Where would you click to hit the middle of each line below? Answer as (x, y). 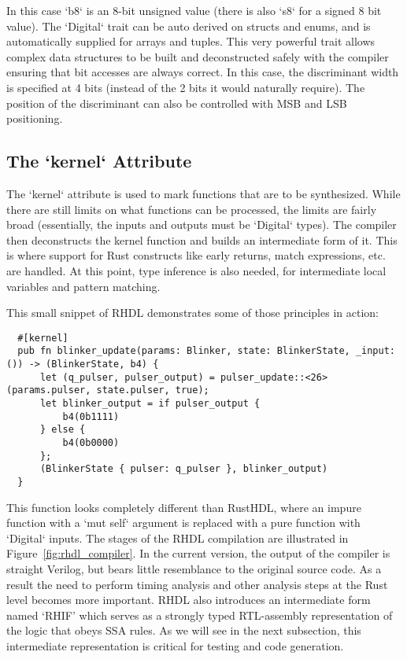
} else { (63, 430)
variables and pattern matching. (83, 286)
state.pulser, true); (153, 390)
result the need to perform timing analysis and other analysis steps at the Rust (197, 584)
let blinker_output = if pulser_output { (150, 403)
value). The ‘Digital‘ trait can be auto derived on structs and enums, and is (189, 26)
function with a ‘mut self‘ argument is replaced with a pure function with (183, 523)
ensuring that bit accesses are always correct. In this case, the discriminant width (203, 72)
